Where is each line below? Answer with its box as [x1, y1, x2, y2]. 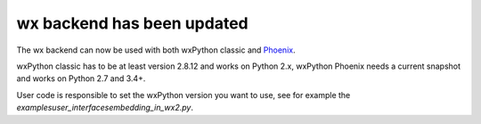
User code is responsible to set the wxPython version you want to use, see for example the [16, 89, 351, 100]
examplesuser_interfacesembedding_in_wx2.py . [16, 103, 193, 113]
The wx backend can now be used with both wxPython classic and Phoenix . [16, 45, 296, 55]
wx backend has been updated [16, 13, 249, 33]
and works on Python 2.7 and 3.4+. [16, 73, 146, 84]
